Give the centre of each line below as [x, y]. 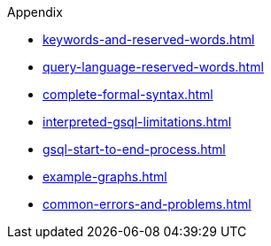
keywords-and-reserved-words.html [149, 39]
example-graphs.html [105, 177]
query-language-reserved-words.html [153, 67]
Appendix [35, 12]
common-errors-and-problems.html [147, 204]
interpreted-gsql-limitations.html [137, 122]
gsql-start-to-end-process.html [134, 149]
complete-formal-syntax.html [128, 94]
